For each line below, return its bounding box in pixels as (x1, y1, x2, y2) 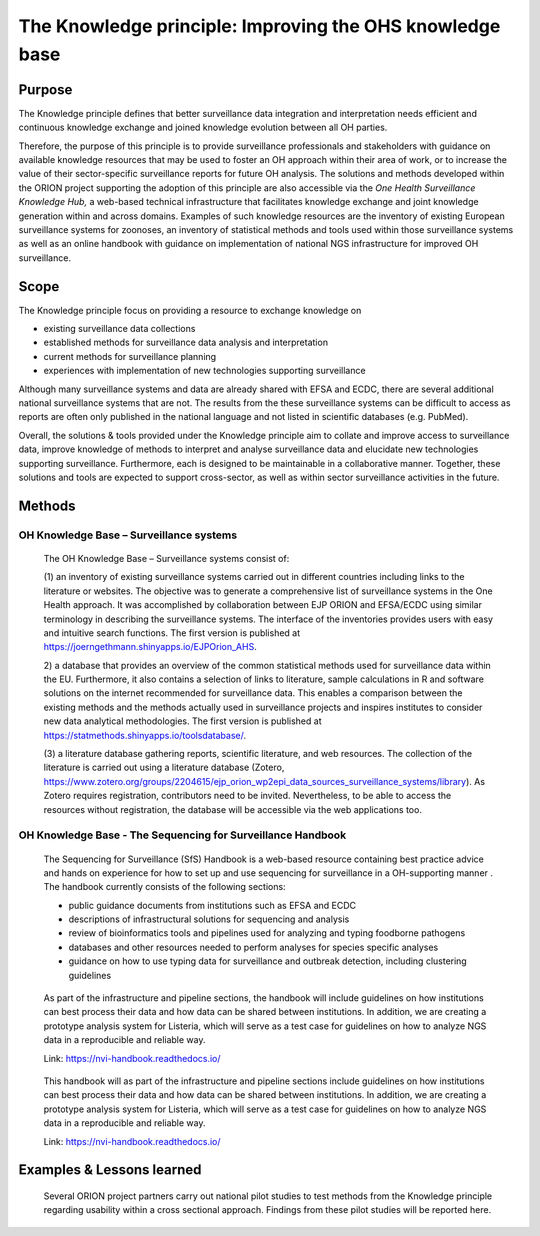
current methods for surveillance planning (43, 350, 217, 362)
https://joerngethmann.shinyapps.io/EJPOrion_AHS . (43, 641, 257, 653)
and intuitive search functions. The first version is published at (43, 626, 301, 639)
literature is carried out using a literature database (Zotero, (43, 761, 285, 774)
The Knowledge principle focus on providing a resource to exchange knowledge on (18, 304, 362, 316)
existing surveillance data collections (43, 323, 196, 335)
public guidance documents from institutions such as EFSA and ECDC (68, 899, 357, 911)
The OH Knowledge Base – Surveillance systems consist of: (43, 552, 290, 564)
